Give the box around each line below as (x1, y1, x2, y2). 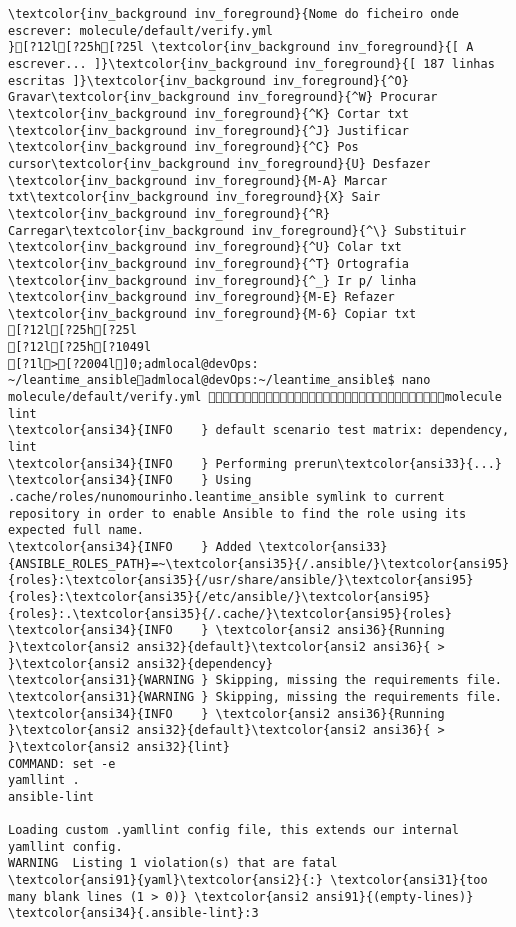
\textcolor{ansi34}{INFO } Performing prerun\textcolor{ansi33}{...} (8, 456, 502, 471)
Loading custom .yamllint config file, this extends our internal (8, 823, 460, 838)
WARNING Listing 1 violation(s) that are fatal (8, 856, 338, 871)
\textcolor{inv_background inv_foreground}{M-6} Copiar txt (8, 306, 417, 321)
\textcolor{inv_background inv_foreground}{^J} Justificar (8, 123, 409, 138)
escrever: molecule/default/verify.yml (8, 23, 273, 38)
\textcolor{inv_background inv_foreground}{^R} (8, 206, 331, 221)
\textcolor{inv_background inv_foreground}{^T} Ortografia (8, 256, 409, 271)
